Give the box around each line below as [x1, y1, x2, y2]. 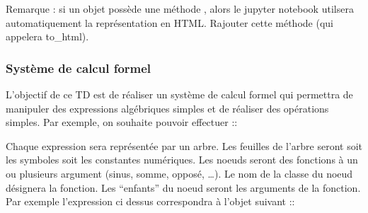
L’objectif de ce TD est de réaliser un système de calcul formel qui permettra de [6, 87, 353, 101]
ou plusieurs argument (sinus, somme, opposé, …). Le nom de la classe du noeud [6, 166, 353, 180]
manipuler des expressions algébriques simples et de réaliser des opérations [6, 100, 329, 115]
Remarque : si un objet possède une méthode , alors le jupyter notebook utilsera [6, 1, 354, 16]
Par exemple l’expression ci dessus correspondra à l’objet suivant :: [6, 194, 295, 209]
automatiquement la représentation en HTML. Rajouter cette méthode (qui [6, 15, 333, 30]
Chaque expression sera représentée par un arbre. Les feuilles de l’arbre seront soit [6, 138, 362, 153]
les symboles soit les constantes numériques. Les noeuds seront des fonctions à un [6, 152, 358, 167]
